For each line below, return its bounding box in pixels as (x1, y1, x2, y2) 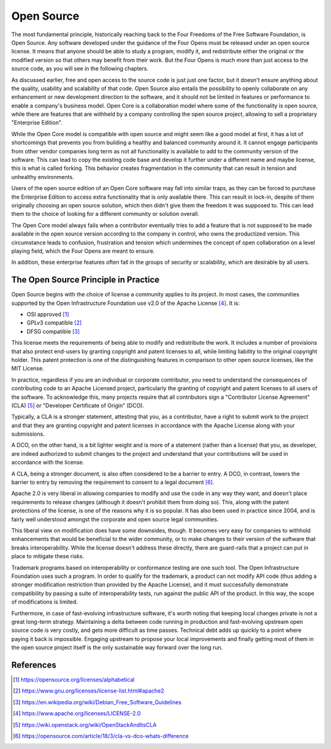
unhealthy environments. (11, 173, 74, 180)
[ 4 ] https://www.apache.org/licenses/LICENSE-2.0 (13, 710, 141, 717)
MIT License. (11, 365, 44, 372)
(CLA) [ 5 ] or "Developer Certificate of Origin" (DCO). (11, 402, 144, 409)
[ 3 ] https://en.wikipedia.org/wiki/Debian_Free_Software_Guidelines (13, 698, 182, 705)
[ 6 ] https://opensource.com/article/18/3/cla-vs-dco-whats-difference (13, 732, 189, 739)
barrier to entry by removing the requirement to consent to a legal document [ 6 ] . (11, 478, 215, 486)
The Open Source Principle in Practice (11, 275, 160, 285)
